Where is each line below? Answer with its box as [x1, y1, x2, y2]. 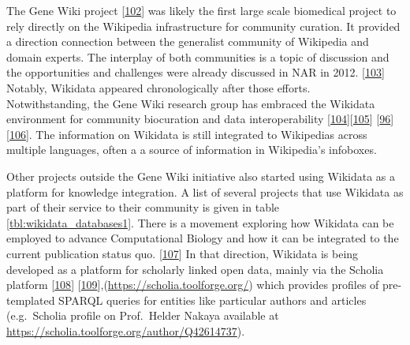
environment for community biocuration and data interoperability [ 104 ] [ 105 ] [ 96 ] [6, 111, 394, 127]
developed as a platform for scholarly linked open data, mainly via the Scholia [6, 261, 384, 277]
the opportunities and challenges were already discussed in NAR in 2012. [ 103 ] [6, 64, 385, 81]
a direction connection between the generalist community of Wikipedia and [6, 33, 369, 50]
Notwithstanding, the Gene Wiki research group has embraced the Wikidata [6, 95, 375, 111]
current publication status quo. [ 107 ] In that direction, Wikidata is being [6, 245, 359, 261]
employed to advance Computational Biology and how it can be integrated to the [6, 230, 399, 246]
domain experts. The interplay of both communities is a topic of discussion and [6, 48, 389, 65]
